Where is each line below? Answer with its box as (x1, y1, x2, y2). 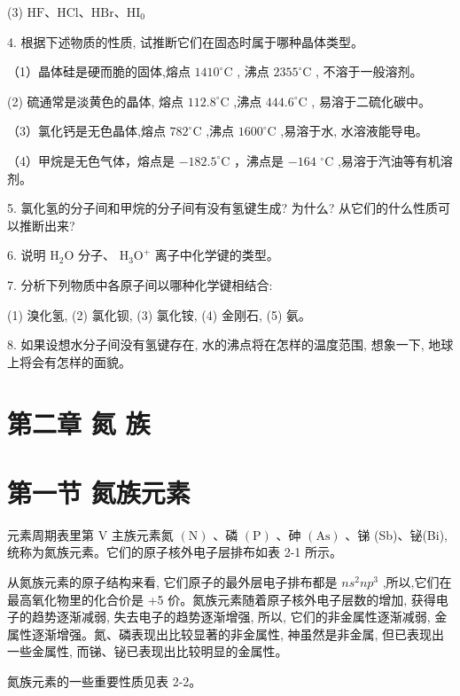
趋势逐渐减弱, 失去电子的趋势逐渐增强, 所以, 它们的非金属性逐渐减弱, (31, 607, 431, 626)
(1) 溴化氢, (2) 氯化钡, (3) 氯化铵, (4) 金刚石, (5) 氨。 (7, 305, 311, 324)
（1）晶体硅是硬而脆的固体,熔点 (7, 62, 191, 81)
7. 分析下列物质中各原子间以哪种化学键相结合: (7, 275, 273, 293)
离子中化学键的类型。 (154, 246, 279, 264)
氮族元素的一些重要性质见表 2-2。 (7, 671, 202, 690)
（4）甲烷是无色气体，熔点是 (7, 151, 175, 169)
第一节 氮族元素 (7, 473, 191, 510)
